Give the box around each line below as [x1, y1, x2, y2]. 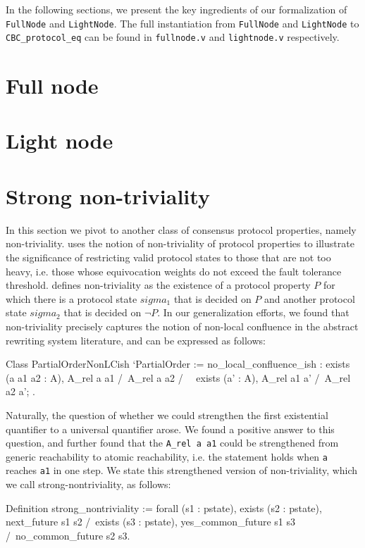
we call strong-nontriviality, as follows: [6, 477, 171, 492]
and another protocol [264, 291, 355, 306]
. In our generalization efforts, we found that [157, 305, 349, 320]
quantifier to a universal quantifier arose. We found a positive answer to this [6, 421, 335, 436]
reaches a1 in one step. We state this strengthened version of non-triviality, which [6, 463, 358, 478]
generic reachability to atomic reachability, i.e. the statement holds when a [6, 449, 328, 463]
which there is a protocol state [6, 291, 137, 306]
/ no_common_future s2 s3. [6, 528, 130, 542]
